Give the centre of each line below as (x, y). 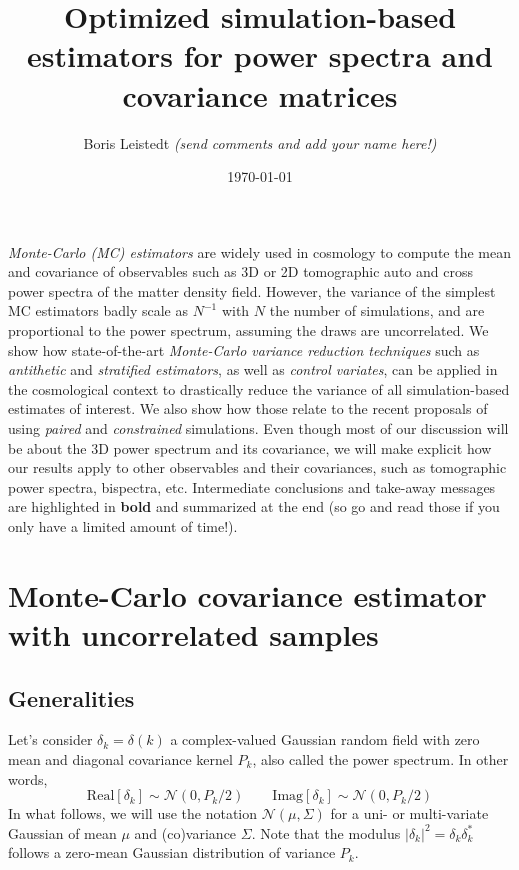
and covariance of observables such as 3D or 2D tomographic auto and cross (240, 271)
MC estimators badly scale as (98, 310)
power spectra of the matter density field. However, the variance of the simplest (252, 290)
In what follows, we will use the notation (133, 813)
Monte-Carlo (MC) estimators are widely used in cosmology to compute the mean (259, 251)
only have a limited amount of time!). (123, 526)
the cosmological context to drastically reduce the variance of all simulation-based (259, 388)
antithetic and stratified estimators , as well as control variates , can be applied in (253, 369)
